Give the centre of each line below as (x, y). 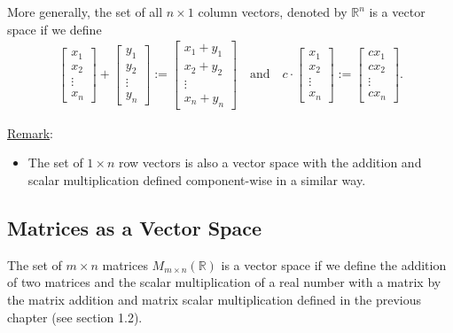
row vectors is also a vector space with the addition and (270, 163)
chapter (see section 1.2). (75, 317)
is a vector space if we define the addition (334, 264)
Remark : (30, 132)
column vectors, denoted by (273, 12)
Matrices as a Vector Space (135, 227)
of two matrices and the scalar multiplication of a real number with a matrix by (224, 282)
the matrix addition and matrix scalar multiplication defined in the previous (215, 299)
